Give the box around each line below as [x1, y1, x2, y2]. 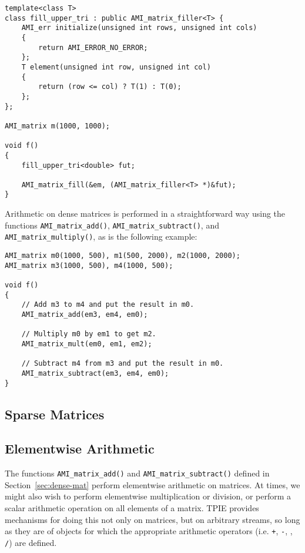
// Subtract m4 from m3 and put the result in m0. [21, 359, 224, 368]
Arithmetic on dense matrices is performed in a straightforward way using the [5, 207, 286, 220]
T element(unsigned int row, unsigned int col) [21, 62, 211, 71]
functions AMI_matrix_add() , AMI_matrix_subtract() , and [5, 218, 219, 231]
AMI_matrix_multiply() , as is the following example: [5, 230, 197, 243]
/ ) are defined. [5, 536, 57, 548]
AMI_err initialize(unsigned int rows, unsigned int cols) [21, 24, 257, 32]
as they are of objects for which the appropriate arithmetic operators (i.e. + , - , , [5, 525, 293, 537]
